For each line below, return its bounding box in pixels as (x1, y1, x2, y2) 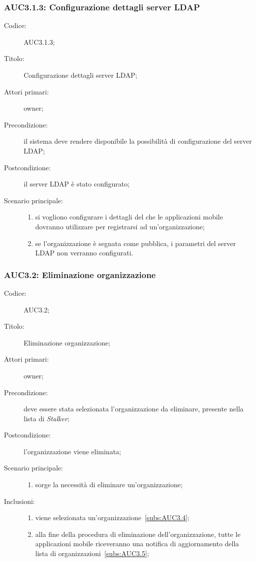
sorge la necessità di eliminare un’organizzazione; (35, 479, 183, 490)
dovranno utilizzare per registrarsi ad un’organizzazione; (35, 221, 205, 231)
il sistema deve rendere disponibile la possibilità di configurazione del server (24, 136, 252, 146)
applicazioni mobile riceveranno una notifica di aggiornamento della (35, 538, 239, 549)
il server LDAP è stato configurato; (24, 179, 130, 189)
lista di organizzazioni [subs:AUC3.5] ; (35, 548, 149, 559)
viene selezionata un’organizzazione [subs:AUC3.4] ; (35, 512, 190, 523)
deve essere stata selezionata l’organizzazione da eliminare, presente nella (24, 404, 244, 414)
